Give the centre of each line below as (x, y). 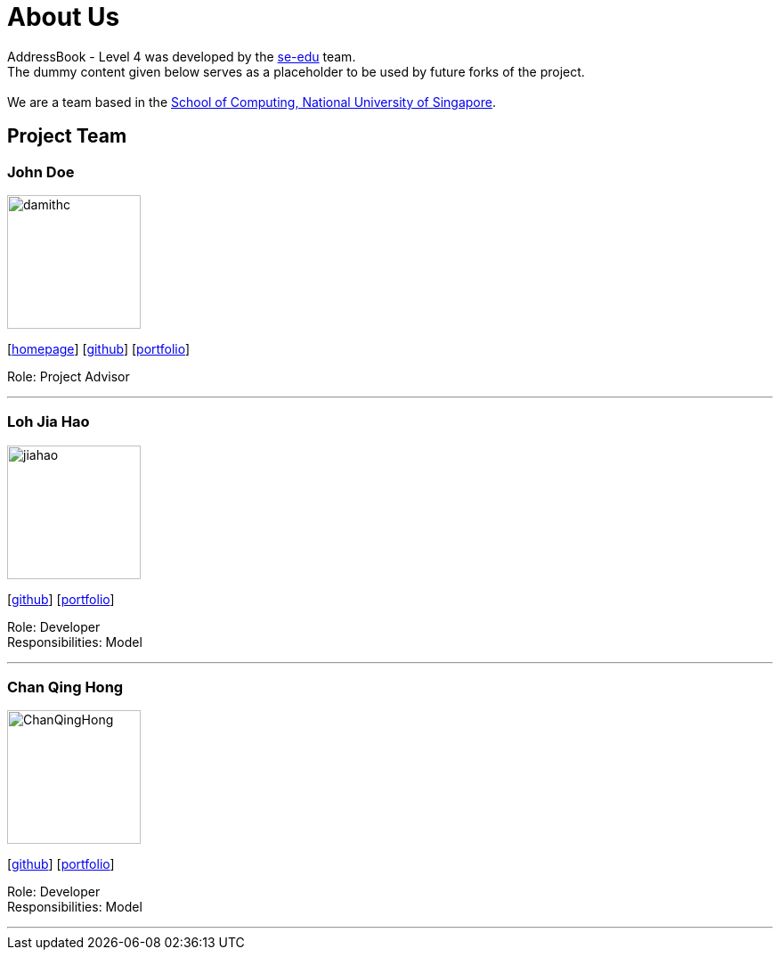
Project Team (67, 136)
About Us (64, 17)
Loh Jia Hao (49, 422)
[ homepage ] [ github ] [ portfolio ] (99, 348)
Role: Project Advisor (69, 376)
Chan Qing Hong (65, 687)
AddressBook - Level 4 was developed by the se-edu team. (182, 56)
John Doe (41, 172)
